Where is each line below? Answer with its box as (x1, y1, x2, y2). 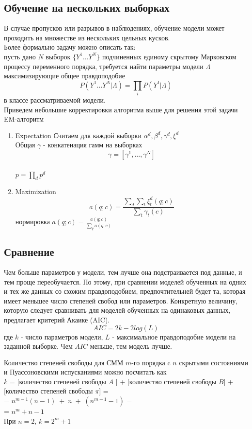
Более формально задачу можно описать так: (4, 42, 136, 52)
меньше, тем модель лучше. (90, 341, 172, 351)
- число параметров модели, (21, 331, 103, 341)
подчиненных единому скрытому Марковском (102, 51, 236, 61)
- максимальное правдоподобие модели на (112, 331, 236, 341)
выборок (46, 51, 71, 61)
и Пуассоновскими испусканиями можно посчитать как (4, 367, 167, 377)
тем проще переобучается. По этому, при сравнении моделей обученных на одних (4, 276, 246, 286)
